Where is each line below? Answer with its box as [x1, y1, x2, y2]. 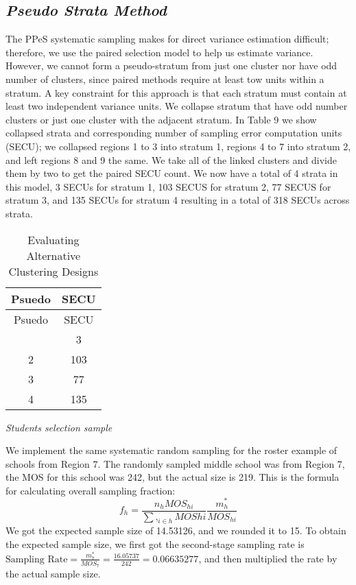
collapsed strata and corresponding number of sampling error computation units [5, 126, 342, 140]
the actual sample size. [5, 566, 101, 581]
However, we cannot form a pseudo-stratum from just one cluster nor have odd [5, 58, 337, 73]
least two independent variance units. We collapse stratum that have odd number [5, 99, 348, 113]
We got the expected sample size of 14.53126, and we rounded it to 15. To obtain [5, 523, 346, 538]
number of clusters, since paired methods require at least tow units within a [5, 71, 324, 86]
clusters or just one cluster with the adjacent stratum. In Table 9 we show [5, 112, 317, 126]
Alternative [26, 247, 81, 263]
